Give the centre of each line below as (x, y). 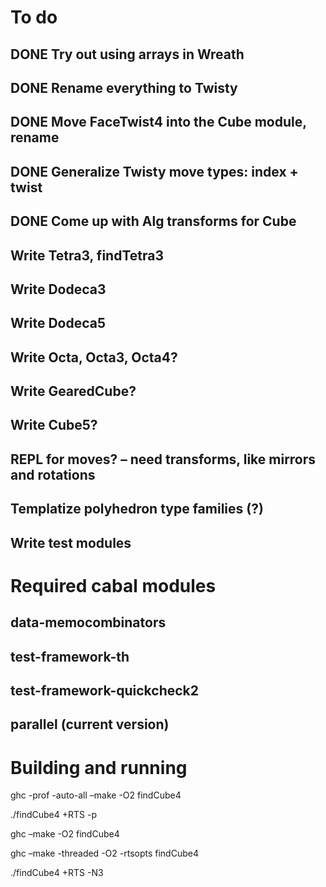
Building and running (99, 767)
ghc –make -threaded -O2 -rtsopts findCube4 (104, 853)
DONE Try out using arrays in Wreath (127, 54)
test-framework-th (70, 656)
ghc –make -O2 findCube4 (65, 834)
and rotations (53, 474)
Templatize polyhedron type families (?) (137, 509)
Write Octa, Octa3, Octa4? (94, 357)
